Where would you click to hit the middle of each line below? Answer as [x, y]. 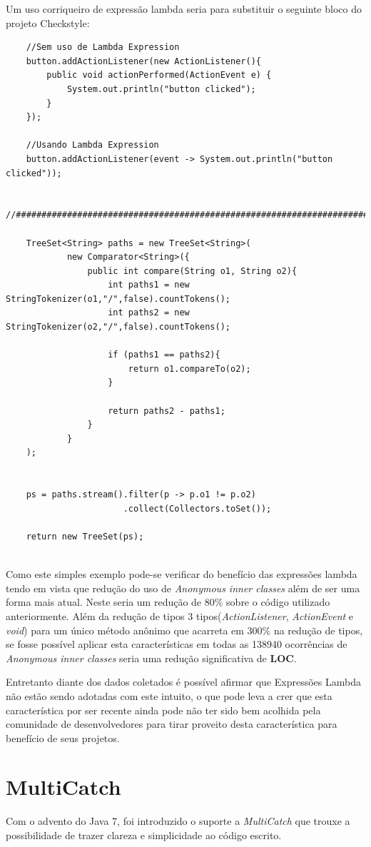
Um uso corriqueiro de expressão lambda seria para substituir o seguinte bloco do [184, 9]
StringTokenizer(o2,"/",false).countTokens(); [118, 327]
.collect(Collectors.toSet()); [197, 508]
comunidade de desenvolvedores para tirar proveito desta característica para [172, 724]
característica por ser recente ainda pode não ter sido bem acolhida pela [163, 710]
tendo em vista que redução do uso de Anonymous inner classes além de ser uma [183, 588]
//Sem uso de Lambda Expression [103, 47]
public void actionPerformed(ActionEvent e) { [159, 75]
